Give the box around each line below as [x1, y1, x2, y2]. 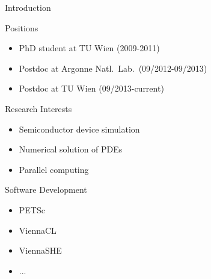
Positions [5, 21, 38, 34]
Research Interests [5, 102, 72, 114]
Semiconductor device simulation [19, 122, 140, 135]
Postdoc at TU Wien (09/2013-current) [19, 82, 164, 95]
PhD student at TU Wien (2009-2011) [19, 42, 160, 54]
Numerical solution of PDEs [19, 143, 123, 155]
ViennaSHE [19, 244, 62, 257]
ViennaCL [19, 224, 57, 236]
